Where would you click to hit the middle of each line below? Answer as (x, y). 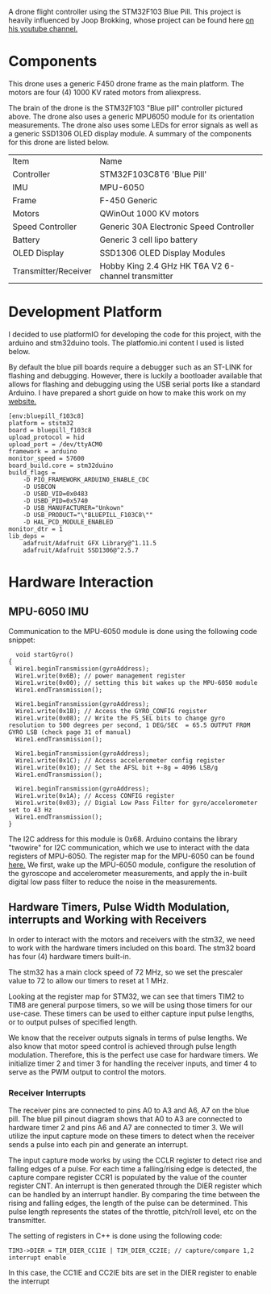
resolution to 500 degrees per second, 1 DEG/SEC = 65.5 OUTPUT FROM (129, 725)
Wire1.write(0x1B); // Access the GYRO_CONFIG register (111, 711)
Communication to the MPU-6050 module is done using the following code (133, 631)
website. (23, 401)
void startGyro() (45, 654)
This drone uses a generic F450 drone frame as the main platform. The (126, 83)
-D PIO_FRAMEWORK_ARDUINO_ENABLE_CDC (86, 479)
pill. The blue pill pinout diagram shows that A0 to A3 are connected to (125, 1119)
